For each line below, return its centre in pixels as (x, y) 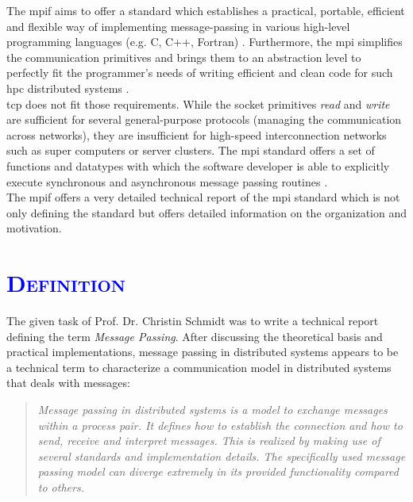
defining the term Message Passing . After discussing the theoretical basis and (195, 336)
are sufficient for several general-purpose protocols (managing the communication (204, 119)
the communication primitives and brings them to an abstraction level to (184, 57)
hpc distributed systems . (68, 88)
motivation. (34, 228)
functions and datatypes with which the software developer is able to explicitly (198, 165)
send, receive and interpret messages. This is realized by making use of (209, 441)
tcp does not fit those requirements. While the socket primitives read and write (198, 103)
